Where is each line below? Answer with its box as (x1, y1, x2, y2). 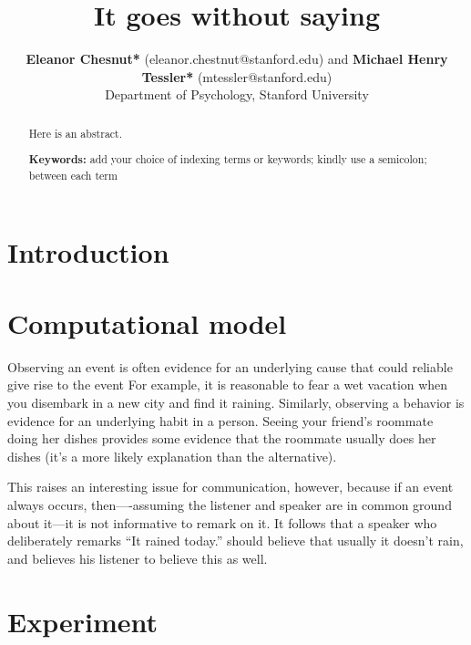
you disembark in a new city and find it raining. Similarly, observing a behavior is (7, 393, 465, 412)
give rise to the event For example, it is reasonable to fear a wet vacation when (7, 375, 448, 394)
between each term (28, 167, 118, 182)
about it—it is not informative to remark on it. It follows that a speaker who (7, 513, 437, 532)
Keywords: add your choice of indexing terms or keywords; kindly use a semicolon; (28, 151, 427, 168)
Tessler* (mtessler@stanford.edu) (141, 67, 333, 86)
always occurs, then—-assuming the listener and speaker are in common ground (7, 495, 452, 515)
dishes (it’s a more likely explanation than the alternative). (7, 446, 337, 465)
